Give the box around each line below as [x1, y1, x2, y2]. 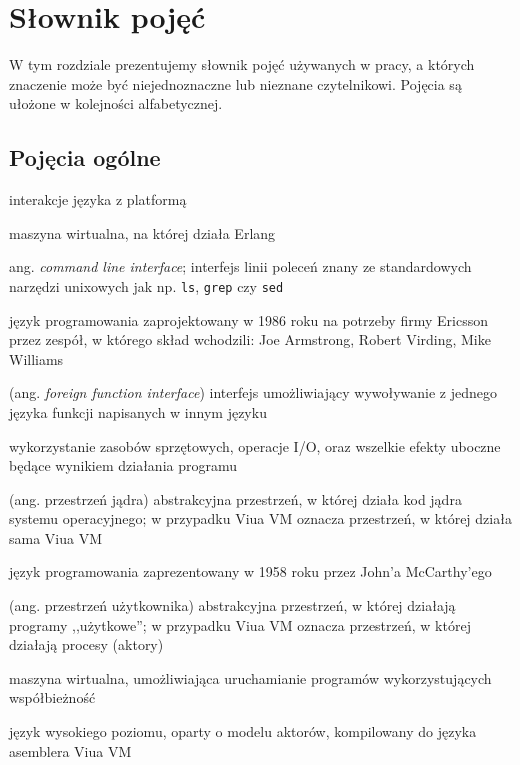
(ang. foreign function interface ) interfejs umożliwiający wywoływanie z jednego [9, 382, 498, 403]
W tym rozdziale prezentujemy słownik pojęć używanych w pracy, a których [9, 54, 475, 75]
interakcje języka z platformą [9, 189, 187, 210]
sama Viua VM [9, 527, 103, 548]
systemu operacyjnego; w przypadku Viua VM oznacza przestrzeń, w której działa [9, 508, 512, 529]
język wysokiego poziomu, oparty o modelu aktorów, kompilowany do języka [9, 721, 477, 742]
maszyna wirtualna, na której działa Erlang [9, 222, 276, 243]
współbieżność [9, 687, 96, 708]
